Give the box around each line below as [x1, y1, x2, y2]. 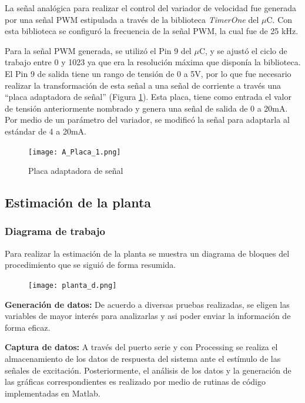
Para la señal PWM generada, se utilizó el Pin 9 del [5, 44, 192, 56]
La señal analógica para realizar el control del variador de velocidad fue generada [5, 2, 296, 14]
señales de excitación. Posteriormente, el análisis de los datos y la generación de [5, 364, 291, 376]
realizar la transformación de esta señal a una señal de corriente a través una [5, 79, 281, 91]
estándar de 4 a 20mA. [5, 125, 86, 137]
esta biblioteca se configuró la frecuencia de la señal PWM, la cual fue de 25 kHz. [5, 25, 299, 37]
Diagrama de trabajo [5, 224, 106, 239]
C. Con [266, 13, 293, 25]
